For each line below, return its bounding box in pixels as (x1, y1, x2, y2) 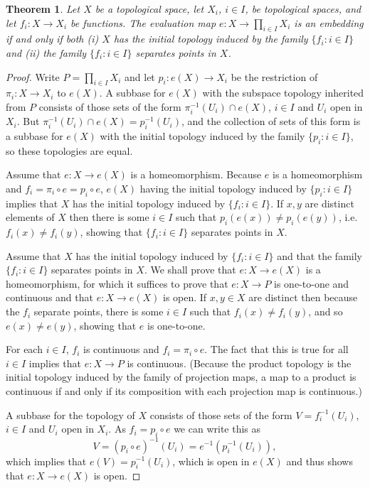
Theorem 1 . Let (6, 1, 80, 16)
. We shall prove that (144, 262, 236, 277)
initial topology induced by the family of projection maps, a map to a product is (6, 369, 356, 384)
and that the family (277, 248, 362, 263)
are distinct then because (248, 290, 358, 305)
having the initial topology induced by (139, 180, 307, 195)
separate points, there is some (33, 304, 164, 319)
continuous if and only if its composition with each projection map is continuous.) (6, 384, 362, 398)
